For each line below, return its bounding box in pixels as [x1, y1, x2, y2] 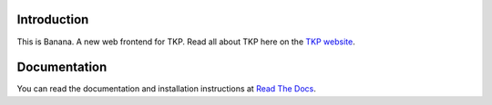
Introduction [16, 12, 89, 27]
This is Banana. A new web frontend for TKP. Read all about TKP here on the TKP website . [16, 36, 355, 47]
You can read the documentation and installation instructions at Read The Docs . [16, 83, 316, 94]
